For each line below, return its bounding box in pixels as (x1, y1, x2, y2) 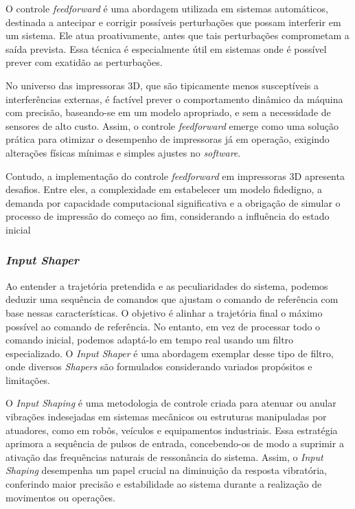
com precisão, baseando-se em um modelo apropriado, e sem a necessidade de (5, 105, 331, 120)
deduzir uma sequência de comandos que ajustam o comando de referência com (5, 292, 339, 306)
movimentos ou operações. (5, 490, 116, 504)
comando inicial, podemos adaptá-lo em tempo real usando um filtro (5, 332, 294, 347)
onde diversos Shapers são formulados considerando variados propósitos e (5, 359, 312, 374)
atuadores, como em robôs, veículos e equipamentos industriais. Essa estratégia (5, 422, 338, 437)
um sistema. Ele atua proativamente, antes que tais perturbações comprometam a (5, 28, 350, 43)
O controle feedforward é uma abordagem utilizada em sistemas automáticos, (5, 1, 328, 15)
